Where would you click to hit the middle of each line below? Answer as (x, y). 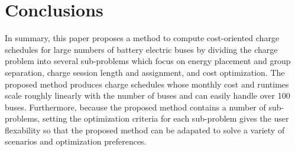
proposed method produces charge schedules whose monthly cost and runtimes (147, 84)
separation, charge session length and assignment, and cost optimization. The (145, 72)
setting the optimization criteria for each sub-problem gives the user (166, 118)
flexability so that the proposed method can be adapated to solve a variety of (145, 130)
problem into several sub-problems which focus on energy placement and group (148, 61)
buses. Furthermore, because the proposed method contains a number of (135, 107)
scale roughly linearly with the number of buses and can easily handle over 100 (147, 95)
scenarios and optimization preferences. (76, 141)
